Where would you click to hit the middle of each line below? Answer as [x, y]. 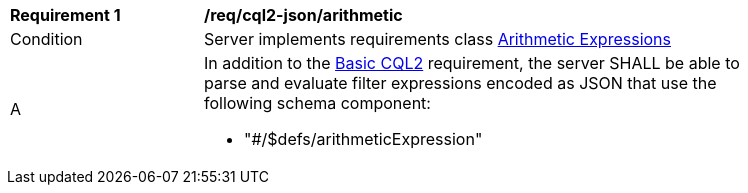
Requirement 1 [65, 15]
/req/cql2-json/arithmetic [303, 15]
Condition [46, 39]
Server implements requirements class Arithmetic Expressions [437, 39]
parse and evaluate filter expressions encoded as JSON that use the [460, 83]
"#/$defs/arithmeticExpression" [363, 139]
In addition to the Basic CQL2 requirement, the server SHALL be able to [472, 63]
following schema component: [317, 103]
